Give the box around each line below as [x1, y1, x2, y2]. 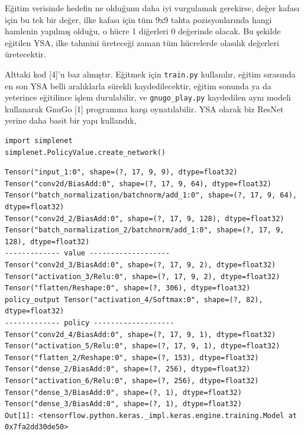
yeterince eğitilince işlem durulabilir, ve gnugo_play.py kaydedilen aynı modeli [5, 91, 291, 103]
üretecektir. [5, 48, 46, 60]
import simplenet [5, 137, 73, 145]
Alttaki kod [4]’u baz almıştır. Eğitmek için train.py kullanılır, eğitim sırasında [5, 67, 296, 80]
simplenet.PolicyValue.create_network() [5, 148, 166, 157]
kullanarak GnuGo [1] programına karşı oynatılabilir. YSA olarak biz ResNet [5, 102, 284, 115]
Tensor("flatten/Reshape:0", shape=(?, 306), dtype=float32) [5, 284, 251, 293]
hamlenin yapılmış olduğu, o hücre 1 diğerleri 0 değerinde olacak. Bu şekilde [5, 25, 281, 37]
